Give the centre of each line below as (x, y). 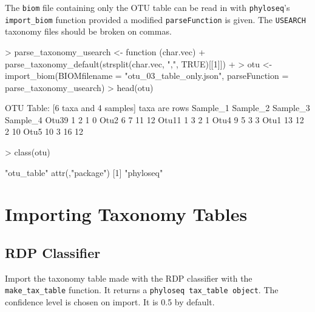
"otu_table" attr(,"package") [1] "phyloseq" (84, 172)
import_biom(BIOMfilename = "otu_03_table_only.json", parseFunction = (147, 76)
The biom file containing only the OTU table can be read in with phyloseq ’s (147, 7)
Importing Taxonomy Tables (126, 214)
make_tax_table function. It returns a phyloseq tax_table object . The (142, 290)
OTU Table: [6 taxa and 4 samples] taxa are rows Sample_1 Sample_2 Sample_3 (157, 108)
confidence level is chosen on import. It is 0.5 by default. (110, 302)
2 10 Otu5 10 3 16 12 (44, 131)
